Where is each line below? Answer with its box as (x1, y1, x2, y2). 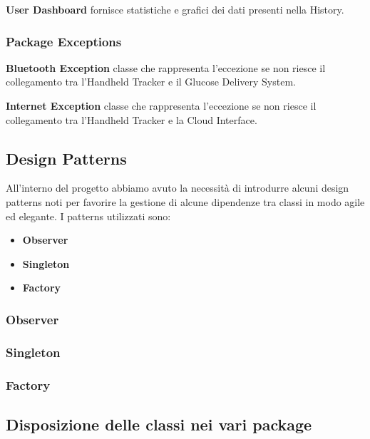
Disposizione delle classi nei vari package (6, 413, 312, 435)
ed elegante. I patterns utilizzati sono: (6, 208, 171, 223)
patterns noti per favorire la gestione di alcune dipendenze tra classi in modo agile (6, 194, 365, 209)
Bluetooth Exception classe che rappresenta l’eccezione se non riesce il (6, 60, 326, 75)
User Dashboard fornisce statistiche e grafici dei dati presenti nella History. (6, 2, 344, 16)
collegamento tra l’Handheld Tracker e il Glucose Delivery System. (6, 74, 296, 89)
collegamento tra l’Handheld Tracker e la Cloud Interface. (6, 112, 257, 127)
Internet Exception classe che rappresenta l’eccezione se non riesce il (6, 98, 317, 113)
